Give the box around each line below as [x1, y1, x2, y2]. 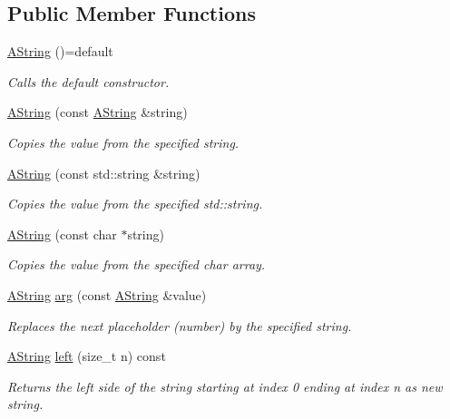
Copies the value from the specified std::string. [7, 194, 263, 213]
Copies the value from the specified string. [7, 132, 240, 151]
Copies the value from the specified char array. [7, 255, 266, 274]
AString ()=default [7, 42, 113, 61]
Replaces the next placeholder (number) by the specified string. [7, 316, 352, 335]
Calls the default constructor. [7, 72, 170, 91]
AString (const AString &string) [7, 102, 188, 122]
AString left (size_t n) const [7, 346, 166, 365]
